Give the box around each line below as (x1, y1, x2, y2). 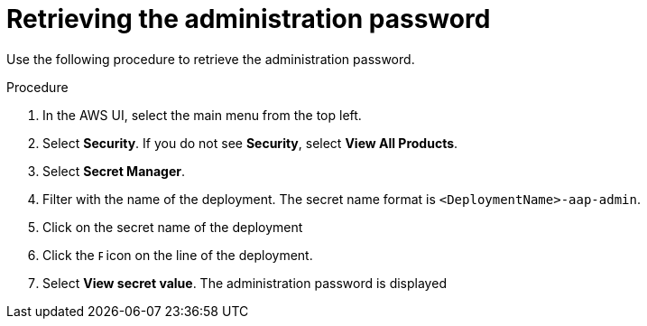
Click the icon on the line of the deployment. (42, 247, 313, 263)
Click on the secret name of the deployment (42, 219, 303, 235)
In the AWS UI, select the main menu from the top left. (42, 107, 362, 123)
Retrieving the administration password (6, 4, 491, 34)
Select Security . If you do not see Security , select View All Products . (42, 135, 458, 151)
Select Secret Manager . (42, 163, 186, 179)
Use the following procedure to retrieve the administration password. (6, 51, 415, 67)
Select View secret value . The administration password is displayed (42, 275, 447, 291)
